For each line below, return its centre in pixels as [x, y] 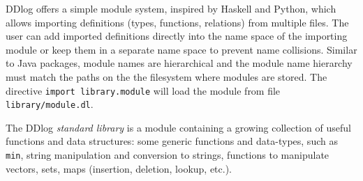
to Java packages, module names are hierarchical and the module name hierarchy [179, 63]
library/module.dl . [50, 104]
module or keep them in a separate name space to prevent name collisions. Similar [181, 49]
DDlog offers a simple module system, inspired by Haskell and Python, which [171, 8]
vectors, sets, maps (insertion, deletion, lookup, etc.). [119, 168]
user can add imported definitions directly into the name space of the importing [177, 36]
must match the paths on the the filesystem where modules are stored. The [166, 76]
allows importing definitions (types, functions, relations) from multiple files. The [177, 22]
